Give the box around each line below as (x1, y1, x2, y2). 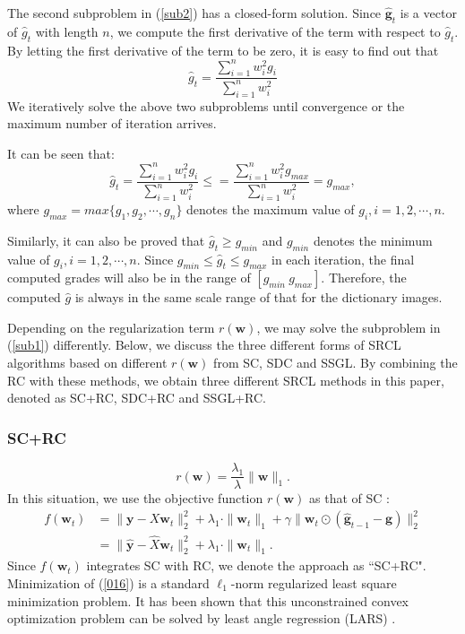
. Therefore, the (321, 268, 407, 287)
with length (35, 22, 99, 40)
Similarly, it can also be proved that (7, 230, 205, 249)
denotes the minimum (313, 230, 433, 249)
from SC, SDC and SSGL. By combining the (213, 353, 458, 372)
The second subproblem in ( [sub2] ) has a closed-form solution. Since (7, 4, 382, 22)
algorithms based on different (7, 353, 168, 372)
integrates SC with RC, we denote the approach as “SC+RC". (86, 556, 426, 575)
